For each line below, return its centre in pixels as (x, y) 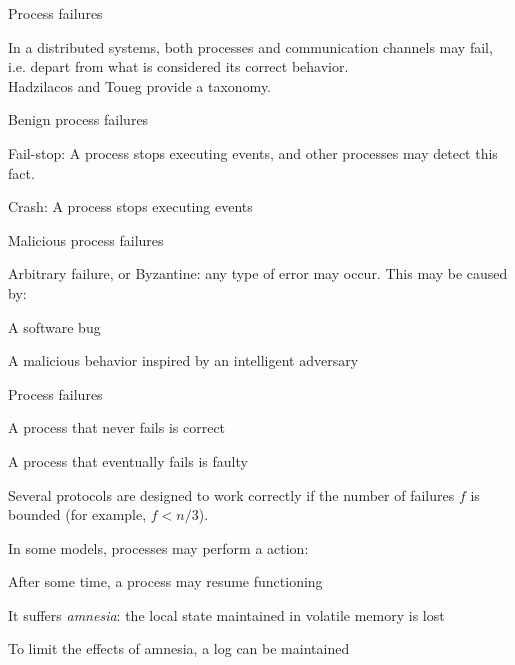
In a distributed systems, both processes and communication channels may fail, (250, 46)
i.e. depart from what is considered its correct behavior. (178, 66)
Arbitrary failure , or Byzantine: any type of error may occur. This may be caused (258, 273)
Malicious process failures (86, 239)
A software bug (54, 326)
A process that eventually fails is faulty (128, 460)
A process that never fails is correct (117, 427)
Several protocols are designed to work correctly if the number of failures (231, 494)
